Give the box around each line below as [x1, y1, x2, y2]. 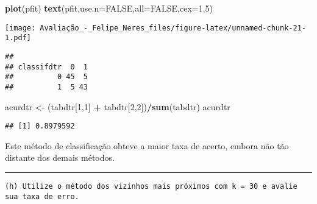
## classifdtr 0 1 [5, 62, 88, 71]
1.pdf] [5, 33, 31, 43]
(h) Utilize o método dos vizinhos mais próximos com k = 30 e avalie [5, 181, 297, 191]
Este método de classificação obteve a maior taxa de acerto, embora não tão [5, 139, 289, 152]
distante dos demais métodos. [5, 151, 115, 164]
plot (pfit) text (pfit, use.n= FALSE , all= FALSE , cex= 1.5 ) [5, 2, 213, 14]
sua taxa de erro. [5, 192, 79, 201]
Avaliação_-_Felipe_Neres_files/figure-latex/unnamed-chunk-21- [40, 23, 306, 32]
